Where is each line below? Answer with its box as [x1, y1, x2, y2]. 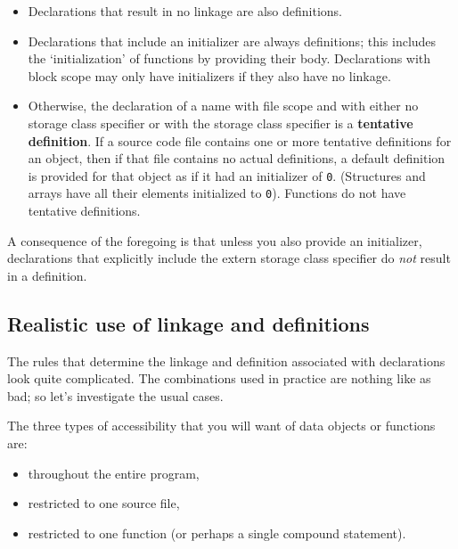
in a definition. [7, 266, 87, 284]
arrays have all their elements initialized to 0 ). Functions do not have [28, 184, 406, 202]
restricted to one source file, [28, 494, 180, 512]
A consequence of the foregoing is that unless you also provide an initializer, [7, 231, 422, 250]
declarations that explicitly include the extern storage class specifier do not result [7, 249, 451, 267]
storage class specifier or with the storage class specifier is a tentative [28, 113, 413, 132]
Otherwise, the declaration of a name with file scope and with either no [28, 96, 419, 115]
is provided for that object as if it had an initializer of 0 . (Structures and [28, 166, 426, 184]
